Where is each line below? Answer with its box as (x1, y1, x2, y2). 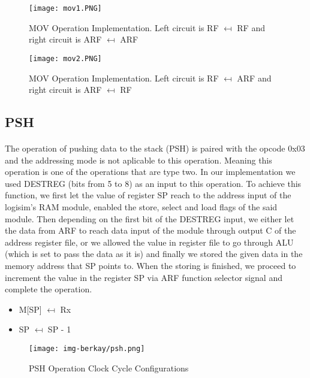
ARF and (237, 71, 272, 84)
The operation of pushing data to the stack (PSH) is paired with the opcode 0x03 (5, 142, 305, 155)
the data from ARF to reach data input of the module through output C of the (5, 224, 296, 237)
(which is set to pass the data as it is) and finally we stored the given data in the (5, 247, 303, 260)
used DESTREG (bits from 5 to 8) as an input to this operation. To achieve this (5, 177, 302, 189)
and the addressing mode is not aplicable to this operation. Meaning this (5, 153, 272, 166)
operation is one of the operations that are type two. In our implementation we (5, 165, 296, 178)
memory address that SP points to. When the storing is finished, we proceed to (5, 259, 296, 271)
